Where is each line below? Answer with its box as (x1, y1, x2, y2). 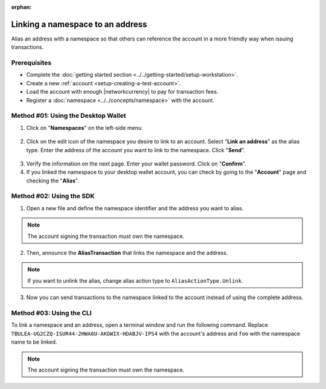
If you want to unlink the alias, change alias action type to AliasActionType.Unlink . (27, 277, 244, 284)
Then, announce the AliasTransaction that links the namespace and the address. (26, 249, 228, 257)
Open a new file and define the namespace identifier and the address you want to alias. (26, 204, 244, 211)
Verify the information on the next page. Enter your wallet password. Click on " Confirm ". (26, 160, 247, 167)
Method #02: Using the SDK (11, 192, 95, 201)
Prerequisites (11, 59, 51, 67)
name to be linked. (11, 338, 57, 346)
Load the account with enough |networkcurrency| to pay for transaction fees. (26, 88, 219, 95)
